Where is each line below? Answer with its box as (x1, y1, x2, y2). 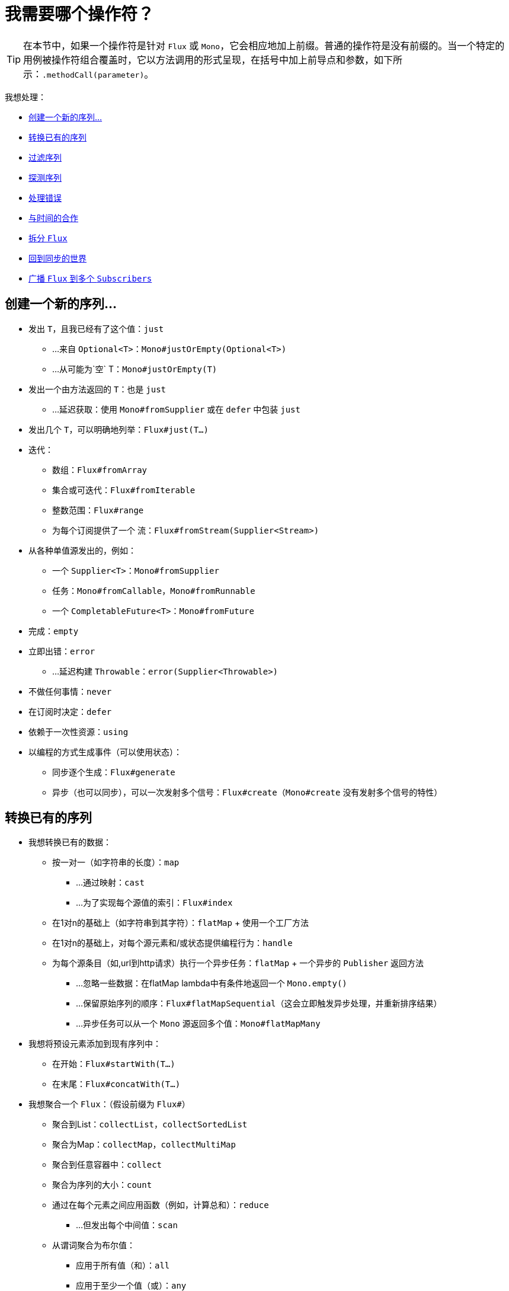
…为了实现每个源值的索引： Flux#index (76, 897, 233, 908)
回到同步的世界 (28, 253, 87, 263)
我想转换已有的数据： (28, 837, 111, 848)
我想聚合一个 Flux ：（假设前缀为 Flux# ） (28, 1099, 190, 1110)
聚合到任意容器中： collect (52, 1159, 162, 1170)
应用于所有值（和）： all (76, 1260, 170, 1271)
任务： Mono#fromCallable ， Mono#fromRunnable (52, 585, 255, 596)
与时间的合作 (28, 212, 78, 223)
